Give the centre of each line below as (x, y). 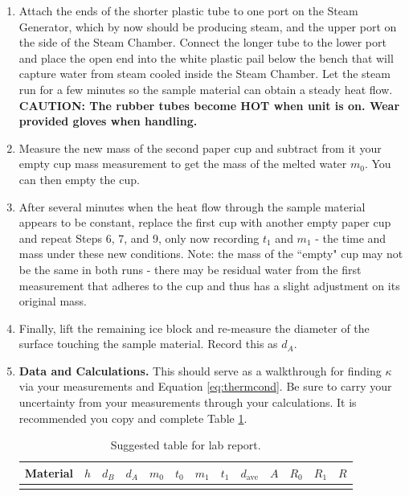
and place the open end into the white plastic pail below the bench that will (206, 57)
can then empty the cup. (79, 179)
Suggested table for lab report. (186, 445)
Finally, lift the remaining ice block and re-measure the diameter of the (194, 328)
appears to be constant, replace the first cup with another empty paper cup (205, 222)
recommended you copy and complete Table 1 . (133, 418)
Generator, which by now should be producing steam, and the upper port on (208, 26)
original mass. (53, 301)
